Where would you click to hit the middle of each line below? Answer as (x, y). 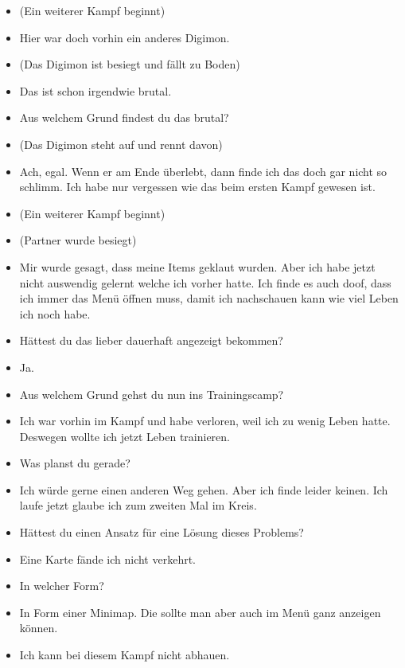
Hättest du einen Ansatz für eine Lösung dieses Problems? (162, 532)
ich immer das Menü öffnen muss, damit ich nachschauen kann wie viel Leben (209, 298)
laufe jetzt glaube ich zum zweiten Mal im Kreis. (138, 505)
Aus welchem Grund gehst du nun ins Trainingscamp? (152, 394)
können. (39, 628)
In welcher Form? (62, 586)
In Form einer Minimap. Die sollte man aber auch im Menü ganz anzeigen (200, 612)
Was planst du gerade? (75, 463)
